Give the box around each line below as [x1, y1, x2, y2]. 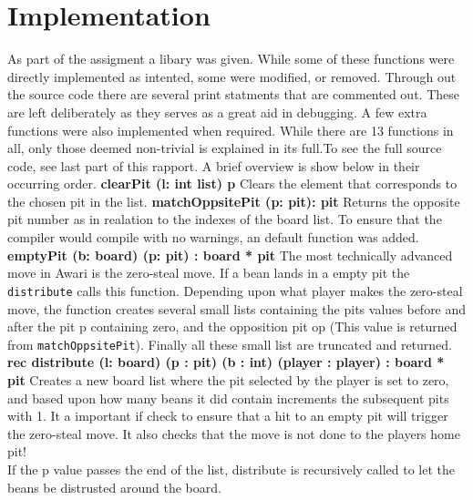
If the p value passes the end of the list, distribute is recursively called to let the [7, 459, 456, 478]
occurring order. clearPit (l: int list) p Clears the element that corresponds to [7, 174, 458, 193]
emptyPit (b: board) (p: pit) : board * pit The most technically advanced [7, 245, 453, 264]
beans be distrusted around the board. [7, 477, 221, 496]
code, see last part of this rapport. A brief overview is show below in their [7, 156, 420, 175]
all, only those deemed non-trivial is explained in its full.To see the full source [7, 138, 442, 158]
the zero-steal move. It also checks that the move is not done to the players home [7, 423, 460, 443]
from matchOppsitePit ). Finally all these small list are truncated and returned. [7, 334, 452, 353]
